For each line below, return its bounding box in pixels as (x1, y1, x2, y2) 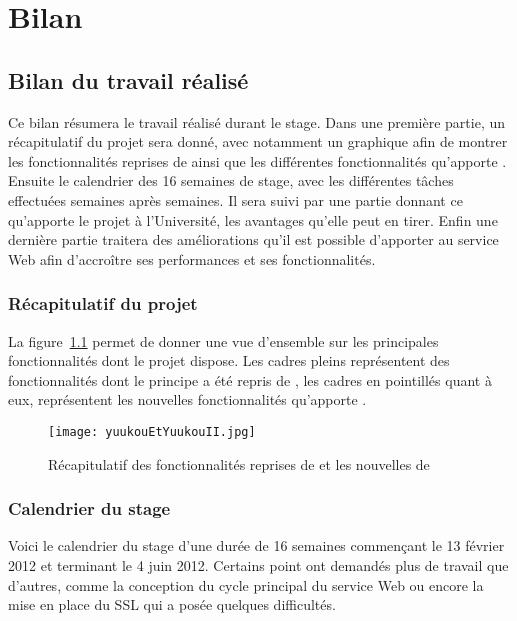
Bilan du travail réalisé (8, 64, 249, 95)
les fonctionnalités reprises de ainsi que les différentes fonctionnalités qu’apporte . (8, 150, 507, 171)
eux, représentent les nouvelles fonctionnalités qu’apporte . (8, 389, 367, 410)
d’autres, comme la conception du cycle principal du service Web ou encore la (8, 574, 484, 595)
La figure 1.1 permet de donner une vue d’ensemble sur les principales (8, 330, 439, 351)
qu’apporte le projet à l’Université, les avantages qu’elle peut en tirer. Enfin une (8, 209, 498, 230)
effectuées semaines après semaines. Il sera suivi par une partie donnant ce (8, 189, 463, 210)
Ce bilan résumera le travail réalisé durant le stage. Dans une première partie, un (8, 111, 506, 132)
